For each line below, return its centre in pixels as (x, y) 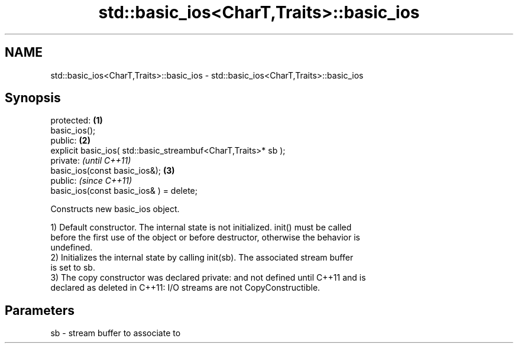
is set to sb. (73, 268)
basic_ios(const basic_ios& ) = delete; (124, 191)
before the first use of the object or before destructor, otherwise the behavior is (205, 238)
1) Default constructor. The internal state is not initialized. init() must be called (201, 227)
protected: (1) (77, 121)
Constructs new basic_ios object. (115, 209)
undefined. (72, 248)
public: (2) (70, 141)
